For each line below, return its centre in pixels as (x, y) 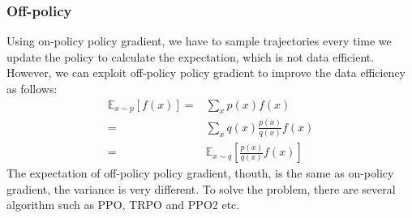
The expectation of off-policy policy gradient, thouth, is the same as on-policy (200, 173)
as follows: (32, 88)
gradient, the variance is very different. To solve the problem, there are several (201, 188)
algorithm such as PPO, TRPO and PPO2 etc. (123, 205)
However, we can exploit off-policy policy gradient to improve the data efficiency (206, 73)
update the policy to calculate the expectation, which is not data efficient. (191, 56)
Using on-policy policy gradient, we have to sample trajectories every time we (199, 41)
